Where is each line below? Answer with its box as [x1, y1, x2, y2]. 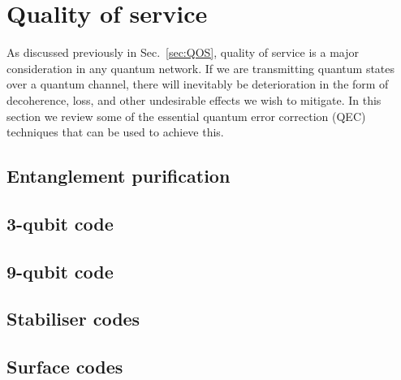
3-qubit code [6, 210, 114, 235]
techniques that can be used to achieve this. [6, 123, 224, 140]
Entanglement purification [6, 163, 231, 188]
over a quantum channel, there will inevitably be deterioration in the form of [6, 76, 389, 93]
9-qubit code [6, 258, 114, 283]
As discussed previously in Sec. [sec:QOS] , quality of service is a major [6, 44, 359, 61]
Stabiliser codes [6, 306, 140, 331]
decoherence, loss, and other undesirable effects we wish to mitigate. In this [6, 91, 382, 108]
